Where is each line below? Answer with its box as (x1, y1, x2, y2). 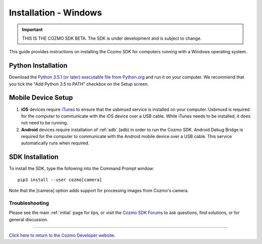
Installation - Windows (9, 7, 102, 18)
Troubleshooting (9, 199, 49, 206)
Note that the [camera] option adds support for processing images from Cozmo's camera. (9, 188, 189, 194)
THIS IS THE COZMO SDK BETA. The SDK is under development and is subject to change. (22, 35, 202, 41)
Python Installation (9, 61, 67, 70)
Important (22, 27, 43, 32)
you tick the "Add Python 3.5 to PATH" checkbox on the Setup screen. (9, 81, 149, 87)
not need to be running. (21, 120, 68, 126)
